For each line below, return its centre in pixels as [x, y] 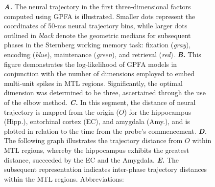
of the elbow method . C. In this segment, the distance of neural [100, 102]
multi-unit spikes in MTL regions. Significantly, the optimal [93, 83]
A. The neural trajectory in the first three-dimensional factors [97, 6]
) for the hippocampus [158, 112]
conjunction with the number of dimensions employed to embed [99, 73]
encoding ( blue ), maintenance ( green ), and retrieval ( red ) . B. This [103, 54]
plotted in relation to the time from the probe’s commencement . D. [106, 131]
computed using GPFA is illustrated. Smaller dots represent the [100, 16]
